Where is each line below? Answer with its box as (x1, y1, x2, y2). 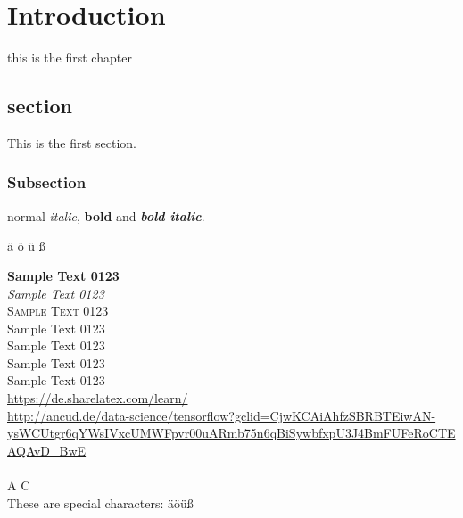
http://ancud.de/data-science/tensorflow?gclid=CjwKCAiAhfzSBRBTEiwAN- (7, 406, 436, 424)
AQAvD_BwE (7, 440, 87, 459)
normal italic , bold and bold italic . (7, 206, 205, 225)
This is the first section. (7, 133, 136, 152)
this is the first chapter (7, 48, 132, 67)
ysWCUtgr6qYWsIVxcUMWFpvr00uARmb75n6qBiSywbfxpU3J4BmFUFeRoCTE (7, 423, 456, 442)
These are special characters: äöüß (7, 493, 194, 512)
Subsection (7, 171, 87, 193)
